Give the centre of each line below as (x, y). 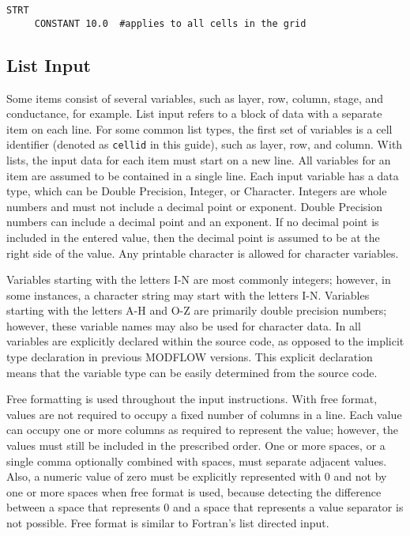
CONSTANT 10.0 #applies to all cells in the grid (170, 23)
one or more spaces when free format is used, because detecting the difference (194, 491)
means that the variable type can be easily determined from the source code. (192, 372)
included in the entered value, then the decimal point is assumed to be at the (193, 237)
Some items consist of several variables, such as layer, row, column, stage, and (195, 98)
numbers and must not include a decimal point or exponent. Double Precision (194, 206)
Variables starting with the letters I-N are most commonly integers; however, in (199, 279)
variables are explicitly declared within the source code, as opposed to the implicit (205, 341)
